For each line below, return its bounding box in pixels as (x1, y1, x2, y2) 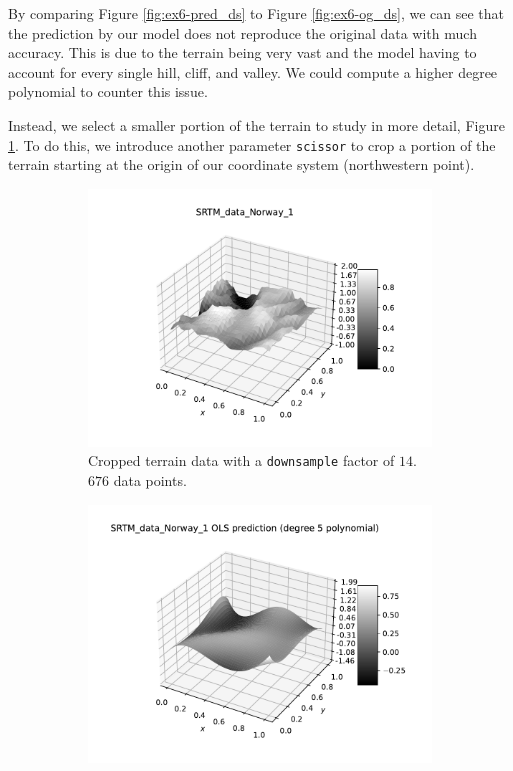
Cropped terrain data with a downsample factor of (88, 450, 395, 471)
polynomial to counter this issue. (8, 81, 208, 102)
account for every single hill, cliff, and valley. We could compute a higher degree (8, 61, 498, 82)
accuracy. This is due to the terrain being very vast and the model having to (8, 42, 477, 63)
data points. (113, 470, 187, 491)
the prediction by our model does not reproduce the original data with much (8, 22, 477, 43)
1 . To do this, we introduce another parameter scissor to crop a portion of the (8, 134, 496, 155)
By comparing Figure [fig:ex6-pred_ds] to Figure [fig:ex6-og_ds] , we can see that (8, 3, 505, 23)
